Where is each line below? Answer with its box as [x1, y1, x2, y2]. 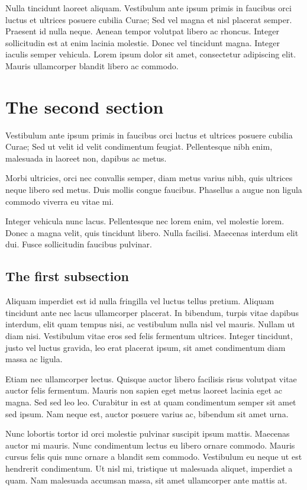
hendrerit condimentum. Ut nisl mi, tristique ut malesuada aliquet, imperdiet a [5, 462, 293, 474]
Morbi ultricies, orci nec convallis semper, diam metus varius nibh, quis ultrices [5, 172, 293, 184]
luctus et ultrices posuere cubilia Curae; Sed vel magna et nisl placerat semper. [5, 13, 292, 25]
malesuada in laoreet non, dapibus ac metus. [5, 151, 167, 164]
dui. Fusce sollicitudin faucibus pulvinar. [5, 238, 152, 250]
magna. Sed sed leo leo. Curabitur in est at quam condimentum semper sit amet [5, 395, 296, 408]
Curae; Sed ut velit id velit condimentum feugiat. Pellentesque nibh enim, [5, 140, 273, 153]
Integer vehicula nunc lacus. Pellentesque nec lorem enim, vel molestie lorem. [5, 215, 285, 227]
